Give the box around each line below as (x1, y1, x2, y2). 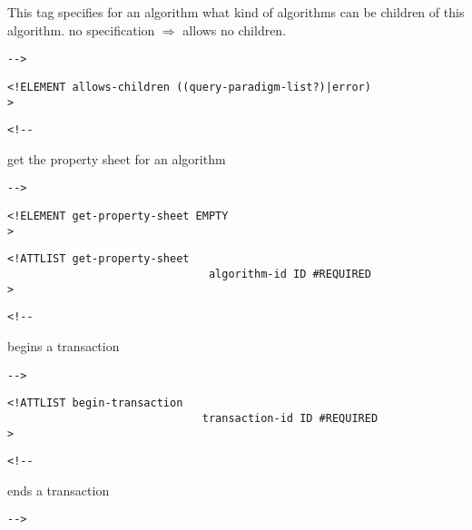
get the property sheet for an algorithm (7, 149, 226, 168)
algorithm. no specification (7, 20, 155, 39)
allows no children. (182, 20, 287, 39)
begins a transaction (7, 337, 120, 355)
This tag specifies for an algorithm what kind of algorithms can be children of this (7, 3, 465, 21)
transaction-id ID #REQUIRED (202, 411, 379, 425)
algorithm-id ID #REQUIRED (208, 268, 371, 281)
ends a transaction (7, 480, 110, 499)
